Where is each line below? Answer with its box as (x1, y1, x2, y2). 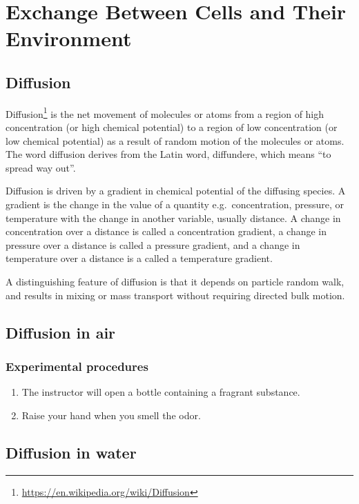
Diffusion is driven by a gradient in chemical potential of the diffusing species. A (6, 183, 346, 198)
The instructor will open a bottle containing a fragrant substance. (21, 385, 300, 399)
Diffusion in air (6, 321, 116, 343)
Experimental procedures (6, 357, 148, 374)
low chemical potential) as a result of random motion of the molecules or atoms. (6, 133, 345, 148)
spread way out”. (6, 160, 76, 174)
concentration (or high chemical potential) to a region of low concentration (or (6, 120, 338, 134)
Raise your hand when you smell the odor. (21, 407, 201, 422)
